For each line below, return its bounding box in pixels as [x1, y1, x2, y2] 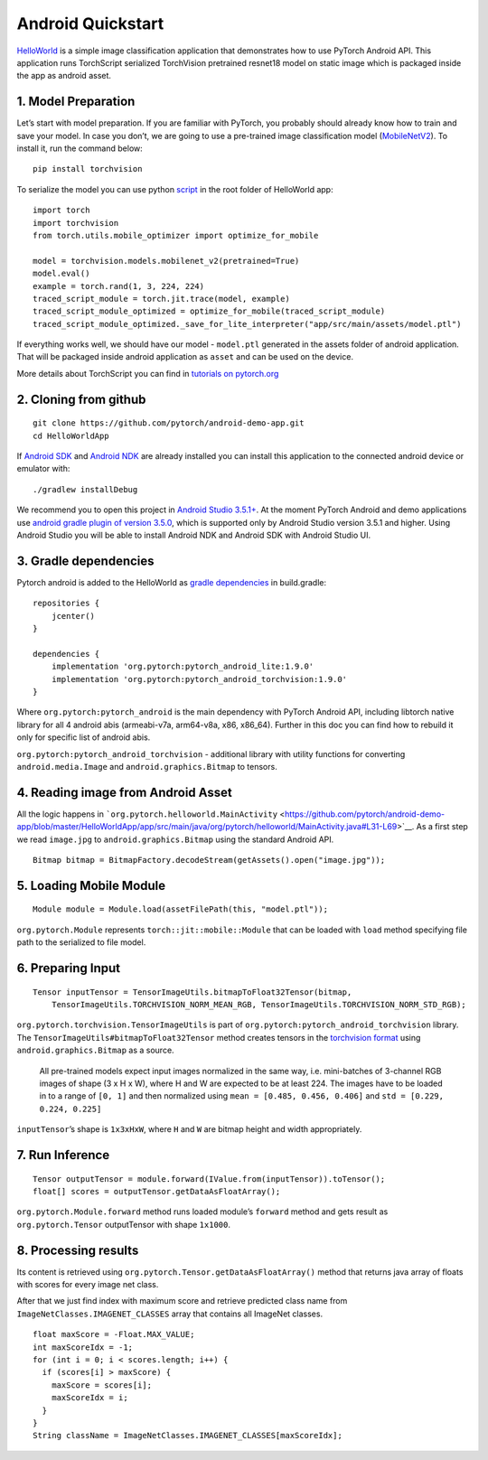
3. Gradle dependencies [16, 553, 155, 568]
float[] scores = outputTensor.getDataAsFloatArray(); [33, 1186, 281, 1196]
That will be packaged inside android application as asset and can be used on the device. [16, 351, 354, 362]
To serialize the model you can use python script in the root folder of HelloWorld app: [16, 183, 333, 194]
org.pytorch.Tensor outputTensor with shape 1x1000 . [16, 1219, 230, 1230]
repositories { [33, 598, 100, 609]
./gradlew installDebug [33, 484, 138, 494]
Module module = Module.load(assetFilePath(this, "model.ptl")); [33, 904, 329, 914]
